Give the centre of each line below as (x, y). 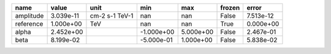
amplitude (29, 16)
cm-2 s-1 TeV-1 (112, 16)
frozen (230, 8)
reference (29, 24)
